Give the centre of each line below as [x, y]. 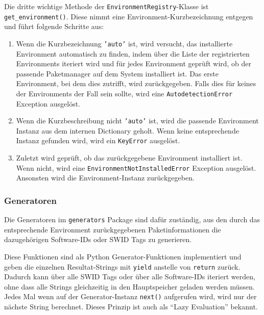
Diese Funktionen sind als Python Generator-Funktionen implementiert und [123, 256]
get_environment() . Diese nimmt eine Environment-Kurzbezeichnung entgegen [129, 16]
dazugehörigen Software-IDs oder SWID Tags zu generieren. [98, 239]
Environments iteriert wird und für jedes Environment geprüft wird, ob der [134, 63]
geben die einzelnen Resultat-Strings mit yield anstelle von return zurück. [122, 266]
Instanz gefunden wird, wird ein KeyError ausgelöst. [98, 140]
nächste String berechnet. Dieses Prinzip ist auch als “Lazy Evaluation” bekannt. [131, 307]
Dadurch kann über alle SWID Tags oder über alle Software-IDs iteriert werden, [130, 277]
